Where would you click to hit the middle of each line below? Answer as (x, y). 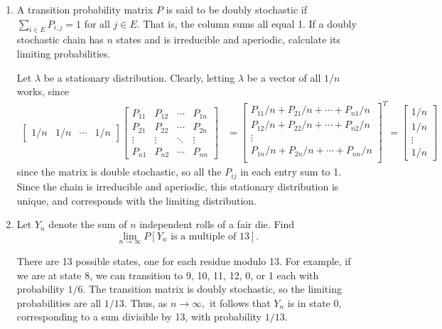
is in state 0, (314, 302)
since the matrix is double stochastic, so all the (119, 172)
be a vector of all (284, 77)
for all (97, 23)
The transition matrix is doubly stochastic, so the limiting (215, 289)
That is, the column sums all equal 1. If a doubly (250, 23)
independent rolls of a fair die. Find (217, 224)
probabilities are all (59, 302)
